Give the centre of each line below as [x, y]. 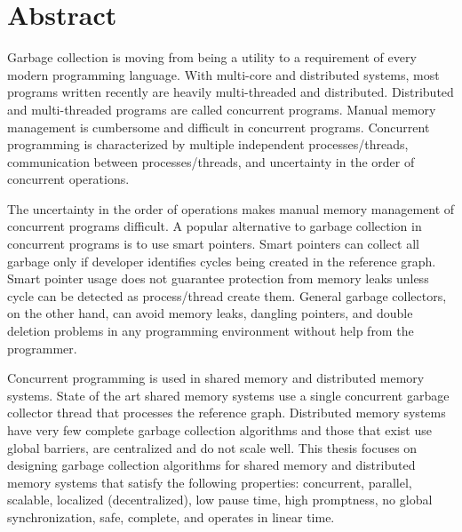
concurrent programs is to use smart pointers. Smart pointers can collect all [213, 244]
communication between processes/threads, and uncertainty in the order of [211, 161]
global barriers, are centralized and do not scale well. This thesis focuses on [212, 447]
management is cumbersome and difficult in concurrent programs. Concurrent [219, 127]
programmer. [42, 348]
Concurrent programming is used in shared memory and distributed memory [216, 378]
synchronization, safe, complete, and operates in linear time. [171, 516]
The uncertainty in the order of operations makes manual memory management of [231, 208]
